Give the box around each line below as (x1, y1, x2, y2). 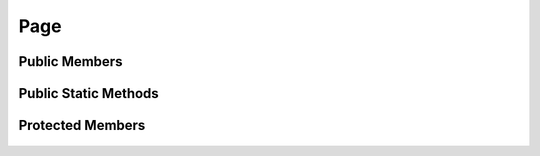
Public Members (18, 53, 123, 70)
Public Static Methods (18, 85, 159, 102)
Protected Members (18, 117, 146, 134)
